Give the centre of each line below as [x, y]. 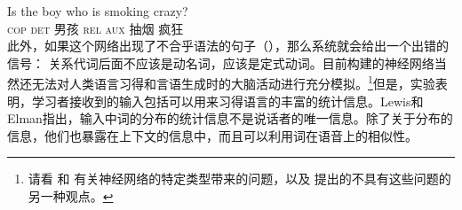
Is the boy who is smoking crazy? [98, 11]
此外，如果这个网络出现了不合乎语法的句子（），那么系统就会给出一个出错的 [228, 46]
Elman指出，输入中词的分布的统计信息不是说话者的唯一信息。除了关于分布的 [230, 118]
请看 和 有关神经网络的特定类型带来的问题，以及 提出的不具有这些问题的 [239, 179]
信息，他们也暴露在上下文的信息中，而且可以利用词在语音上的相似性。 [212, 135]
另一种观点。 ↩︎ [71, 196]
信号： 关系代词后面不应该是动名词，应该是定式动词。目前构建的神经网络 [221, 62]
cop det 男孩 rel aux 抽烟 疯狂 [96, 28]
